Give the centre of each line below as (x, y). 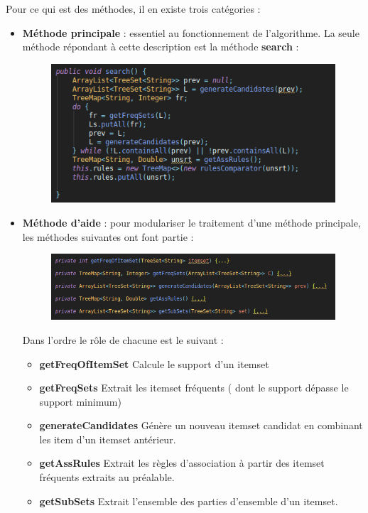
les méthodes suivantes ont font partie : (108, 236)
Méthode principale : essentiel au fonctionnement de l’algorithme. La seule (191, 32)
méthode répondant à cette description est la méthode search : (161, 47)
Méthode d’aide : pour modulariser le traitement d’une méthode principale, (191, 222)
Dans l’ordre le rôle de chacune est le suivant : (123, 339)
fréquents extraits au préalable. (107, 477)
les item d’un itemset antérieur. (108, 439)
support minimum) (80, 401)
